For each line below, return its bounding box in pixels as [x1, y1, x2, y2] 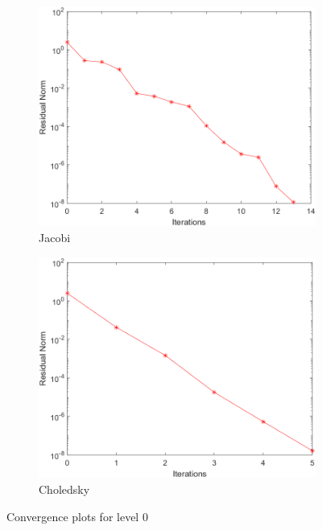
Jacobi [39, 229, 71, 245]
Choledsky [39, 481, 90, 498]
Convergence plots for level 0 [6, 507, 148, 524]
